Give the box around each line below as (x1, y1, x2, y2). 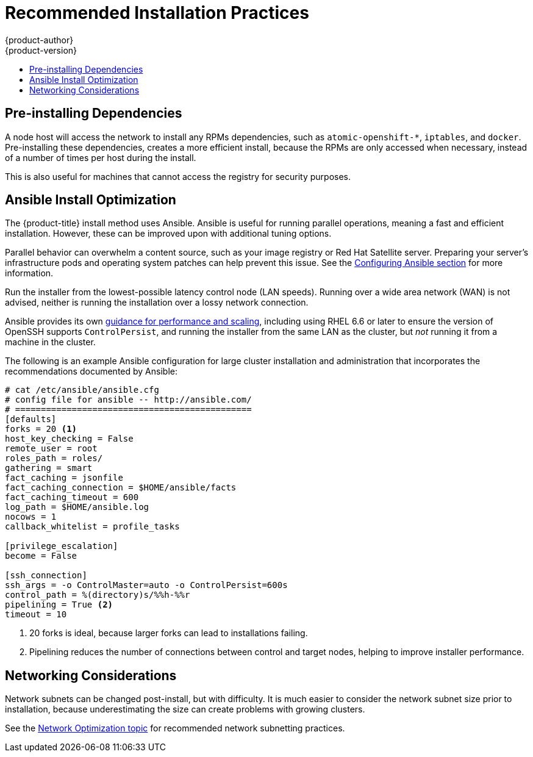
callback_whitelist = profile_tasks (5, 522, 180, 532)
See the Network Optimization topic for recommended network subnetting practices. (5, 723, 345, 734)
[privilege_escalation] (5, 541, 118, 551)
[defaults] (5, 414, 57, 425)
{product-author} (5, 34, 74, 45)
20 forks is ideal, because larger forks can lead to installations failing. (29, 628, 308, 639)
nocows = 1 (5, 512, 57, 522)
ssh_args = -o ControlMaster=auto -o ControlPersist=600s (5, 580, 288, 590)
